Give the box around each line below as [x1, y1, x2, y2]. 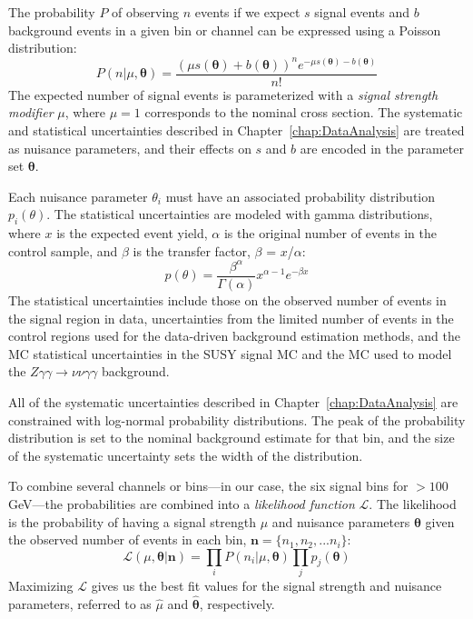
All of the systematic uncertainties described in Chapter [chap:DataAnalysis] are [8, 392, 458, 411]
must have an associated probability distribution [165, 186, 436, 205]
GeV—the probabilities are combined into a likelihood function [8, 494, 355, 513]
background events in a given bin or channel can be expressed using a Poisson [8, 20, 441, 39]
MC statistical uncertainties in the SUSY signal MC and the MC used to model [8, 344, 452, 363]
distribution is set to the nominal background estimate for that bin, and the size [8, 428, 455, 447]
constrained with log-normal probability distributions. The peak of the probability [8, 410, 466, 429]
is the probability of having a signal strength [8, 512, 256, 531]
